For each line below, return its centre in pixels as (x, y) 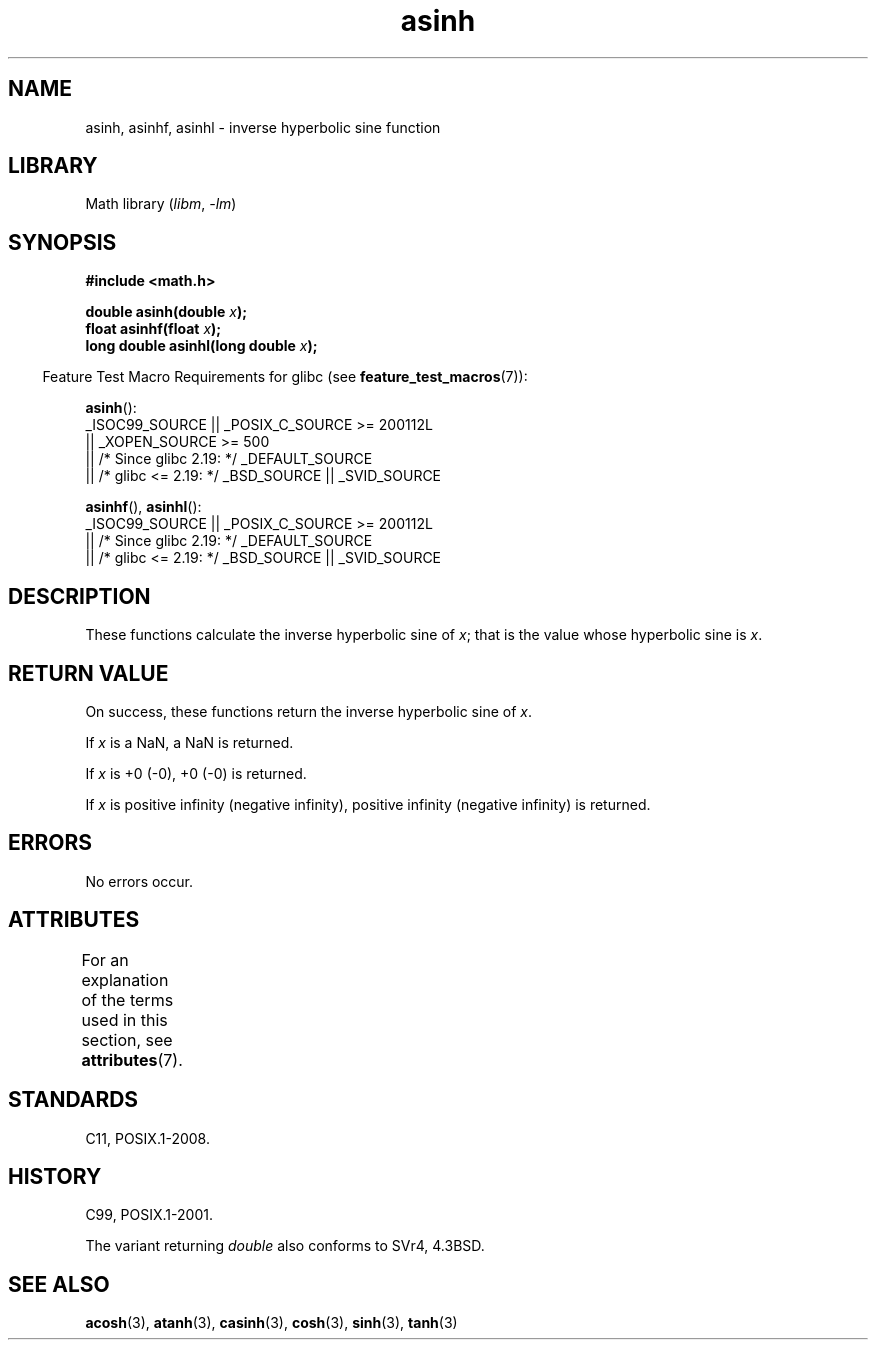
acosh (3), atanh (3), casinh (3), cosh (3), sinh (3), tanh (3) (271, 1323)
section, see (127, 1039)
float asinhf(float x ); (153, 329)
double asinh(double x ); (166, 312)
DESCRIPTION (79, 596)
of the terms (127, 999)
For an (105, 959)
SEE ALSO (59, 1284)
